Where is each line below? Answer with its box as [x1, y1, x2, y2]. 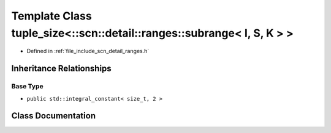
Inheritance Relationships [11, 63, 112, 74]
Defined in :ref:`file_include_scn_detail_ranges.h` [26, 48, 150, 55]
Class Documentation [11, 110, 96, 121]
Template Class [11, 9, 92, 23]
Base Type [11, 82, 44, 91]
